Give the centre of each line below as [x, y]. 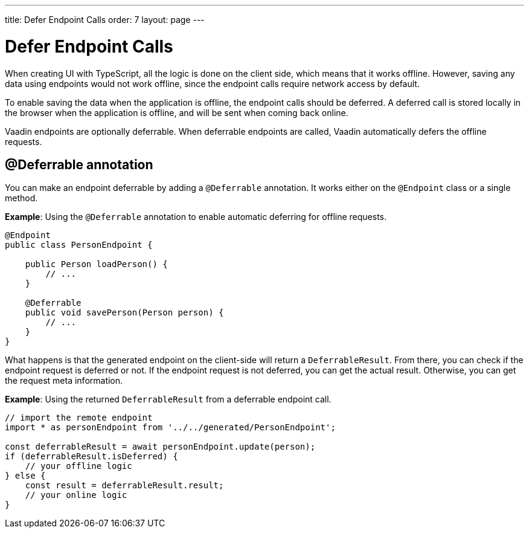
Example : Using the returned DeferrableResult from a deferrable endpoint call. [168, 399]
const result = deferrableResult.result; [124, 486]
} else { [25, 476]
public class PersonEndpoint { [79, 245]
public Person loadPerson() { [96, 264]
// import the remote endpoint [79, 418]
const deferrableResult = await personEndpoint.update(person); [160, 447]
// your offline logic [79, 466]
